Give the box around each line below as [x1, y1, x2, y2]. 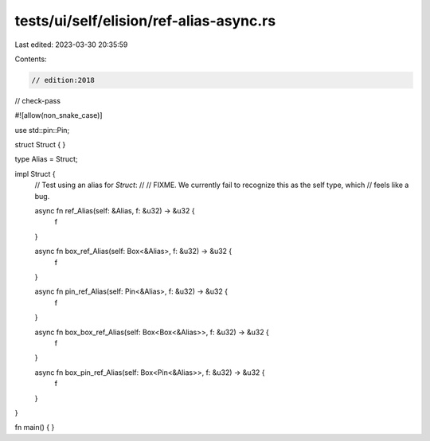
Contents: [14, 54, 47, 64]
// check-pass [14, 96, 61, 105]
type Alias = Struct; [14, 154, 79, 164]
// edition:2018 [31, 76, 96, 84]
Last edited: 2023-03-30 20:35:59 [14, 40, 128, 49]
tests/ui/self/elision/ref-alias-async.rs [14, 12, 276, 29]
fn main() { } [14, 423, 55, 432]
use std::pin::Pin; [14, 125, 70, 135]
